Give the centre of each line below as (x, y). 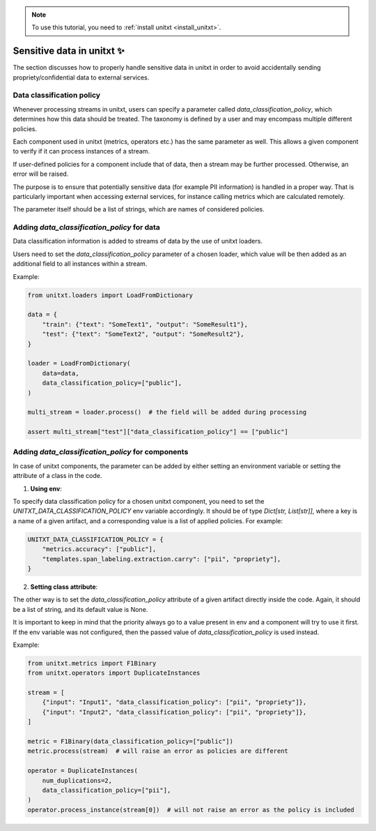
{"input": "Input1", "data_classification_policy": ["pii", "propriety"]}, (174, 702)
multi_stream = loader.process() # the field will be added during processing (167, 412)
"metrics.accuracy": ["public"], (99, 549)
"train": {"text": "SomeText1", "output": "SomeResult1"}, (145, 324)
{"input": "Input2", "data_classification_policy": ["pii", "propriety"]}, (174, 712)
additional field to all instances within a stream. (80, 264)
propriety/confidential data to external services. (81, 77)
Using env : (46, 488)
